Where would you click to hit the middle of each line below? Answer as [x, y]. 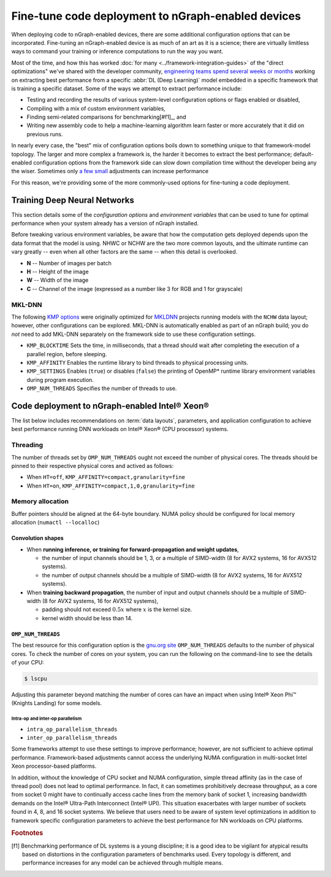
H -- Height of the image [58, 272]
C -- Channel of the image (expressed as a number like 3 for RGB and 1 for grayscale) [135, 289]
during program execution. [60, 380]
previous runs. [45, 134]
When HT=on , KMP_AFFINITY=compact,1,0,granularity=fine [111, 486]
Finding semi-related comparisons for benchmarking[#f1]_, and [106, 117]
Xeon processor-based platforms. [54, 766]
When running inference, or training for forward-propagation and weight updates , [133, 549]
